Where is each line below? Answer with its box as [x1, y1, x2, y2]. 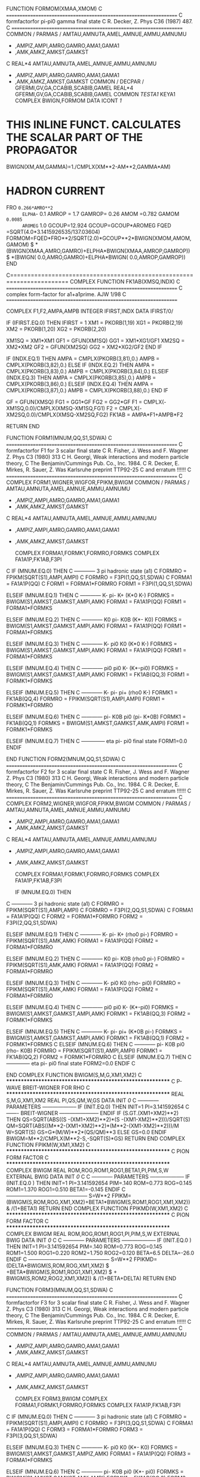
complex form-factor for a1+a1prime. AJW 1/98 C [6, 290, 127, 298]
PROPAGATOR [6, 144, 78, 157]
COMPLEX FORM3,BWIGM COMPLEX [14, 1395, 108, 1402]
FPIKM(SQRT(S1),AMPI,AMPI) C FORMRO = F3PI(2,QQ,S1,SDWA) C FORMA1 [6, 906, 193, 913]
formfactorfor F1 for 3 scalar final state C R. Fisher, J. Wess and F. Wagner [6, 447, 189, 454]
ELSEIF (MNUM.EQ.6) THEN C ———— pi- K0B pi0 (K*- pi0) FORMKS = [6, 1468, 184, 1475]
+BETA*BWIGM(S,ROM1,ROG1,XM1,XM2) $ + [6, 1268, 118, 1275]
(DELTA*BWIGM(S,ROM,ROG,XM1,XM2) [6, 1262, 104, 1269]
